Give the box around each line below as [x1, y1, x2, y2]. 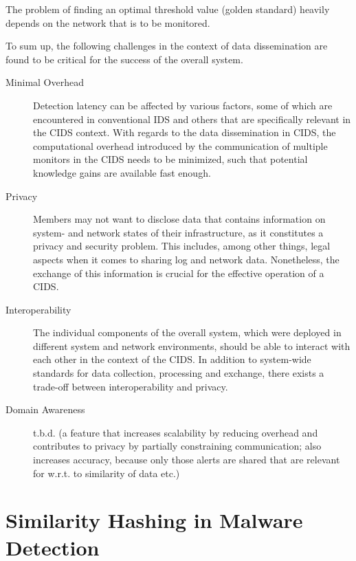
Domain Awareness [5, 402, 85, 417]
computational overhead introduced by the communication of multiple [33, 138, 328, 153]
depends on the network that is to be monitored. [5, 15, 210, 30]
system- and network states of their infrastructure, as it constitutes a [33, 225, 324, 239]
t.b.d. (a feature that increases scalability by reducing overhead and [33, 425, 318, 439]
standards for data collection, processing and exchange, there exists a [33, 366, 324, 380]
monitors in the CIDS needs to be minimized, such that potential [33, 152, 308, 166]
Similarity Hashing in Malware [5, 506, 303, 534]
